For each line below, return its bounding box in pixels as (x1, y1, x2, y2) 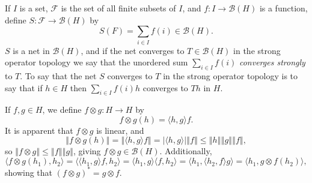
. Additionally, (159, 145, 212, 157)
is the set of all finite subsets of (61, 2, 176, 14)
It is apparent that (5, 124, 73, 136)
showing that (5, 166, 53, 178)
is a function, (259, 2, 308, 14)
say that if (5, 81, 43, 94)
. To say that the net (20, 69, 97, 82)
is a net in (13, 44, 50, 56)
